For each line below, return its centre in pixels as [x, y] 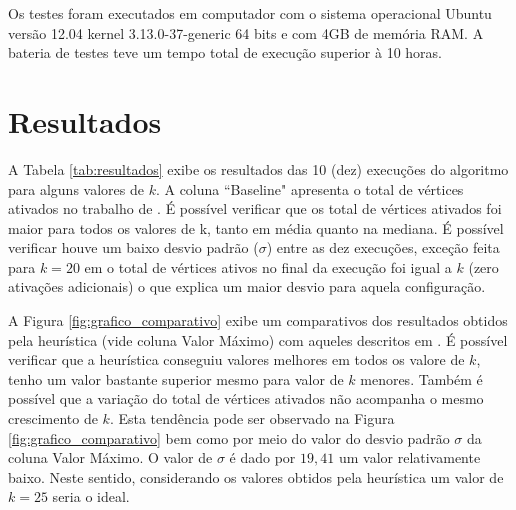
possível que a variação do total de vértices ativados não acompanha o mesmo [246, 398]
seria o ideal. [91, 496]
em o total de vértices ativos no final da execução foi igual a [268, 266]
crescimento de [53, 418]
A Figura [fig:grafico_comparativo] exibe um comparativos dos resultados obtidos [258, 320]
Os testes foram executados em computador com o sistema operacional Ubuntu [250, 13]
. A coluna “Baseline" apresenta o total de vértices [309, 188]
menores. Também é [421, 378]
